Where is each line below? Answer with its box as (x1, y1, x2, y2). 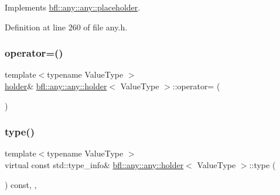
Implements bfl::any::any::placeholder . (5, 1, 141, 13)
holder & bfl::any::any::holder (5, 80, 107, 92)
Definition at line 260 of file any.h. (5, 20, 128, 33)
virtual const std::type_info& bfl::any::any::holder (5, 159, 184, 170)
